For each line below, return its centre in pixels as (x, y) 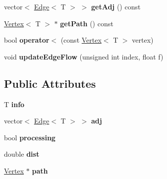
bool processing (30, 137)
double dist (22, 154)
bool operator (27, 40)
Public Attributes (50, 83)
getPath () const (87, 23)
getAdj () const (116, 6)
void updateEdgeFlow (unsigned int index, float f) (84, 56)
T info (14, 104)
